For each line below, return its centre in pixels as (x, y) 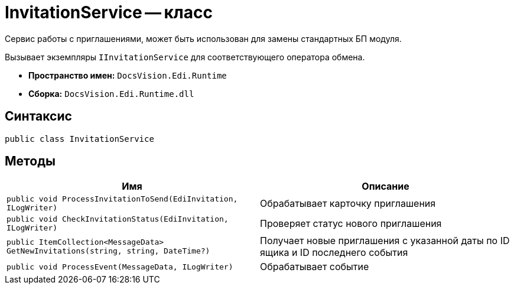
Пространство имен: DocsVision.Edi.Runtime (128, 75)
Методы (30, 161)
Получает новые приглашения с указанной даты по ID (385, 241)
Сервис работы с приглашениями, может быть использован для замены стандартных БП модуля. (203, 38)
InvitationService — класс (109, 12)
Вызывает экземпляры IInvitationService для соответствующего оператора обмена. (185, 57)
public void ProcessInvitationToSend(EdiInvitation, (122, 199)
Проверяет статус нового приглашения (351, 224)
